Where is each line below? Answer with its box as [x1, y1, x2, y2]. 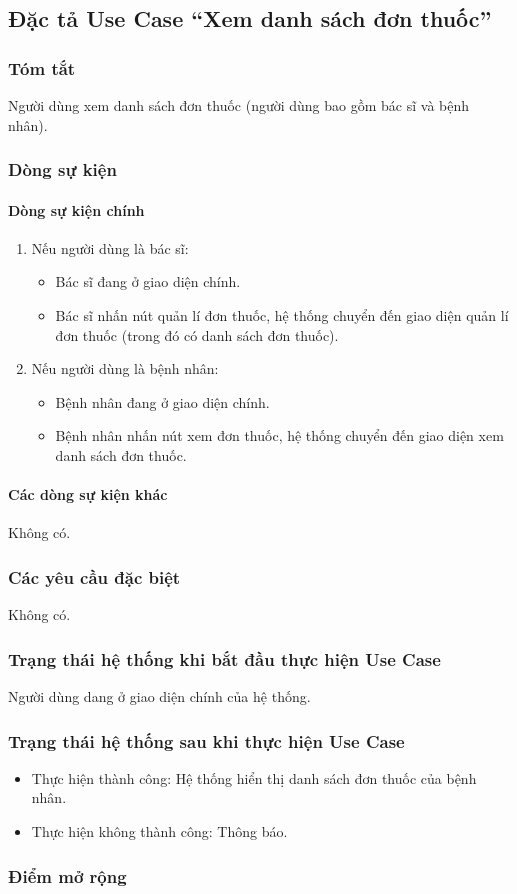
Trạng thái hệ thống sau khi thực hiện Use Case [8, 728, 405, 753]
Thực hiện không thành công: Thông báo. [31, 821, 288, 841]
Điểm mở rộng [8, 863, 127, 888]
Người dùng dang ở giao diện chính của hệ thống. [8, 686, 311, 706]
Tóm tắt [8, 55, 76, 80]
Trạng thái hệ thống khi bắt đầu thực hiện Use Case [8, 646, 441, 671]
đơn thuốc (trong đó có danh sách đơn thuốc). [55, 324, 339, 345]
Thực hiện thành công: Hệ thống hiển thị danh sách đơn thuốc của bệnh [31, 767, 477, 788]
